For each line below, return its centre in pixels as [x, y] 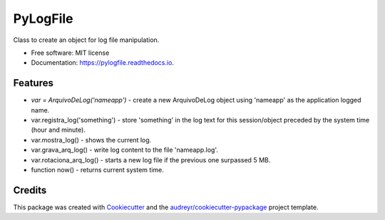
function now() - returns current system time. [97, 169]
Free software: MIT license [70, 53]
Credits [30, 190]
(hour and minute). [58, 130]
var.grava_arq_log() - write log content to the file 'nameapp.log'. [125, 150]
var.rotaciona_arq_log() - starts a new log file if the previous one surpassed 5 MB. [151, 159]
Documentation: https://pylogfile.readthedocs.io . [103, 63]
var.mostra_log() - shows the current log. [91, 140]
